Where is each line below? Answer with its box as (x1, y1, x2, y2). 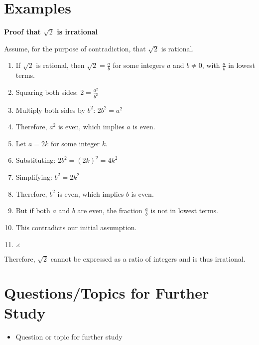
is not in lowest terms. (150, 205, 218, 216)
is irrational (57, 26, 98, 37)
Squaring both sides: (15, 86, 78, 97)
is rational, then (36, 60, 85, 70)
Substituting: (15, 155, 56, 165)
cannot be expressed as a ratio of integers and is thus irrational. (50, 253, 246, 264)
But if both (15, 205, 50, 216)
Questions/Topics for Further (4, 283, 209, 303)
